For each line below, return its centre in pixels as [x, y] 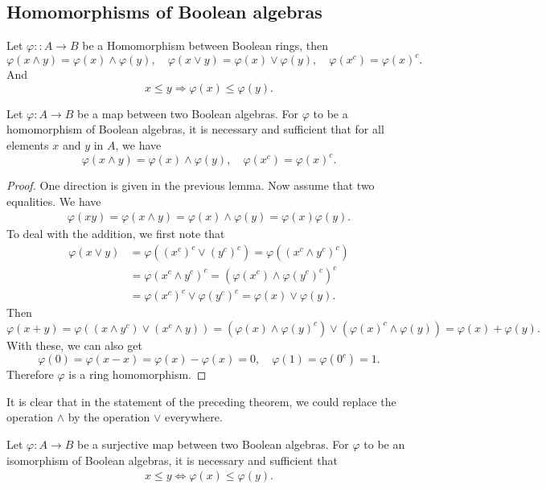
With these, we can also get [74, 345]
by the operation [109, 417]
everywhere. [193, 417]
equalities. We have [54, 201]
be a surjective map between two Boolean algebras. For [213, 444]
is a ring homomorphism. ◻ [138, 374]
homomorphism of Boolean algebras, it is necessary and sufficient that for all [195, 129]
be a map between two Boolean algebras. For [188, 113]
